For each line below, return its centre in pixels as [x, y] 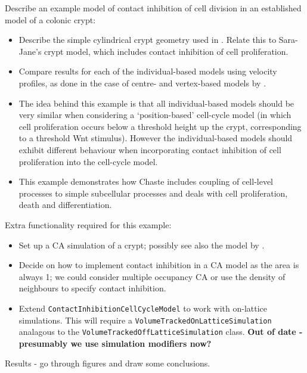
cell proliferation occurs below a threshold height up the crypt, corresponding [160, 126]
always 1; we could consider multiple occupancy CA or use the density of [152, 276]
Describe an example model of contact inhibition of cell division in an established [153, 8]
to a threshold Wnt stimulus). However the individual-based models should [156, 138]
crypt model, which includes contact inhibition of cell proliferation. [166, 51]
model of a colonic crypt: [50, 19]
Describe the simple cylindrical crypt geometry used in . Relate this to [148, 40]
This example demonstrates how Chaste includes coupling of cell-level [146, 181]
